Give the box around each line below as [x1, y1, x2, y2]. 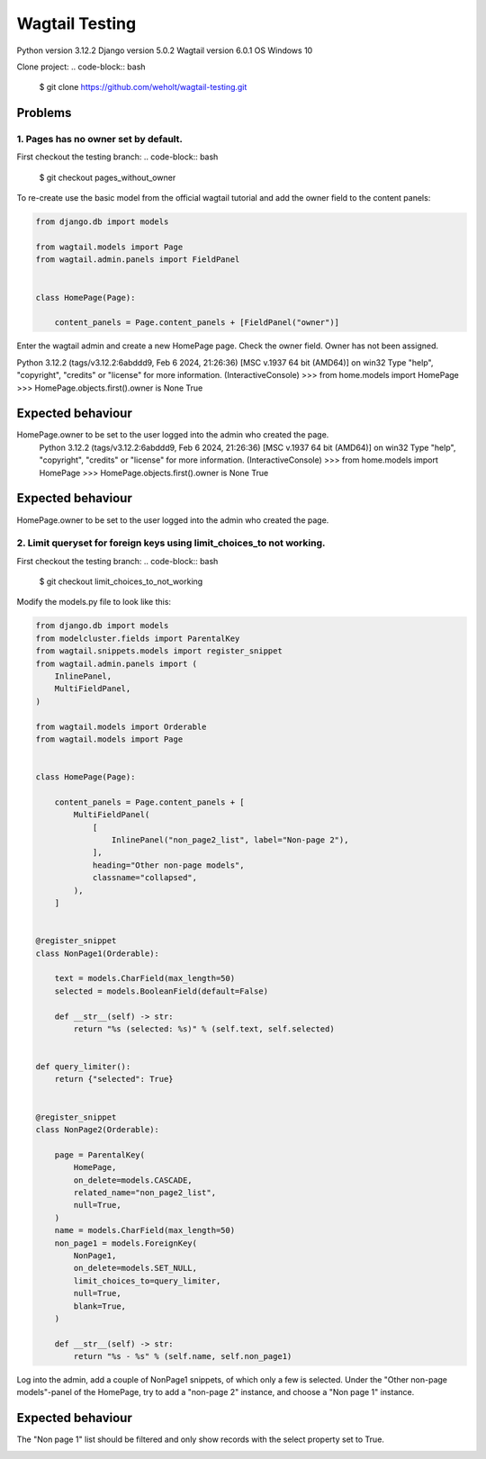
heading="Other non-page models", [92, 860, 245, 870]
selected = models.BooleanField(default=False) [54, 986, 269, 996]
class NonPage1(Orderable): [35, 948, 159, 959]
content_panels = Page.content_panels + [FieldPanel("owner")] [54, 318, 340, 328]
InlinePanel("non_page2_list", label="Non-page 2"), [111, 835, 349, 845]
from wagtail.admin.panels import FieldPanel [35, 255, 240, 265]
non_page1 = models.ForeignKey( [54, 1238, 198, 1248]
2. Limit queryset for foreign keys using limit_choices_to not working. [16, 536, 326, 549]
